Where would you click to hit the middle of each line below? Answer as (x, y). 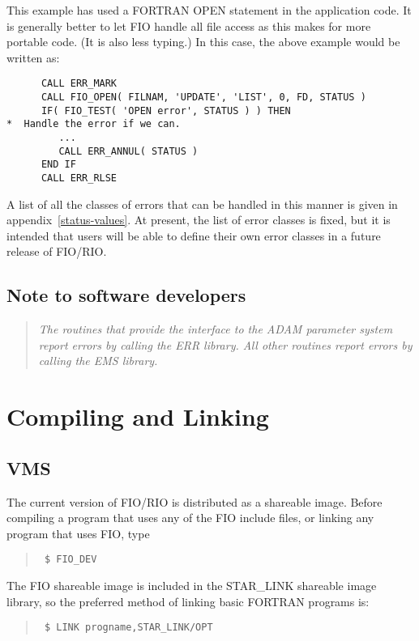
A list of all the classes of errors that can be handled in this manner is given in (202, 204)
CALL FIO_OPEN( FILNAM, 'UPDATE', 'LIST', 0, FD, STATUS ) (203, 98)
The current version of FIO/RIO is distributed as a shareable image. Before (195, 501)
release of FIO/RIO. (57, 251)
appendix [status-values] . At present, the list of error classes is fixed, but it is (199, 220)
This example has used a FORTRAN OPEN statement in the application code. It (209, 10)
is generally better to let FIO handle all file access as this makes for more (189, 25)
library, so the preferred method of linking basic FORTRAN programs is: (188, 601)
